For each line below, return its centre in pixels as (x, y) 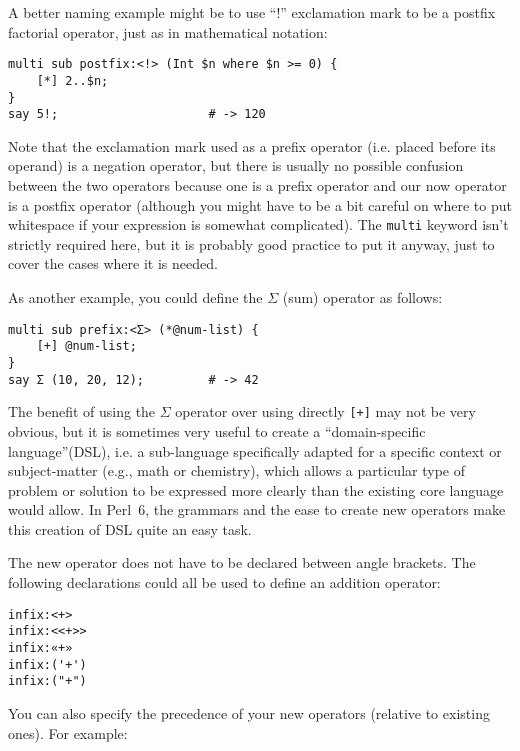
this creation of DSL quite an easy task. (130, 528)
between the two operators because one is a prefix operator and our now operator (257, 185)
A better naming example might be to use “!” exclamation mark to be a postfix (252, 12)
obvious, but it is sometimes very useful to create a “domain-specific (217, 430)
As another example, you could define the (135, 297)
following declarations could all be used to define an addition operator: (224, 582)
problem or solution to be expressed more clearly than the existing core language (256, 489)
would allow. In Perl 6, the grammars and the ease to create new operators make (257, 509)
